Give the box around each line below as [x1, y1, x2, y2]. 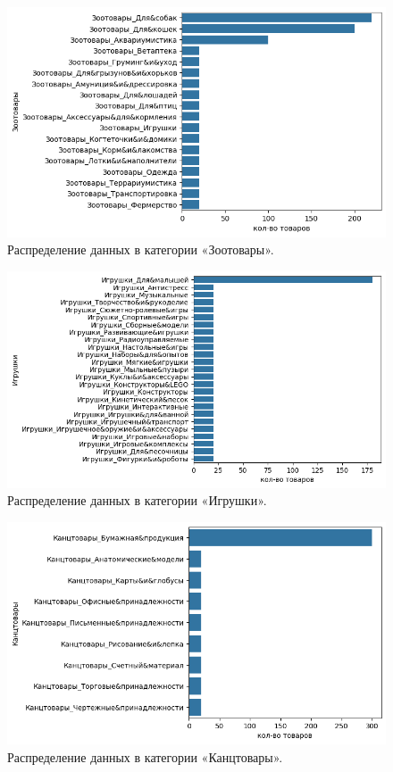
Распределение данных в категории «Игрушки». [7, 491, 267, 510]
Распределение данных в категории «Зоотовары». [7, 240, 274, 259]
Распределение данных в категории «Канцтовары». [7, 747, 283, 766]
